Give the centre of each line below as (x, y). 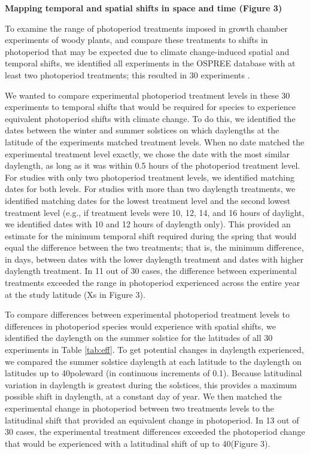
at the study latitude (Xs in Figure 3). (75, 294)
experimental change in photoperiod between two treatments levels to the (139, 408)
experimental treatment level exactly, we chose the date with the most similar (147, 153)
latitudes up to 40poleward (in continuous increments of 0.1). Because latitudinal (154, 373)
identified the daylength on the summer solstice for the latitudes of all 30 (139, 338)
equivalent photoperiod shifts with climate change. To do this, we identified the (150, 118)
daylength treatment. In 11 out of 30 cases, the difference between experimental (151, 271)
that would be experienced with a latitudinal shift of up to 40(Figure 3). (138, 443)
